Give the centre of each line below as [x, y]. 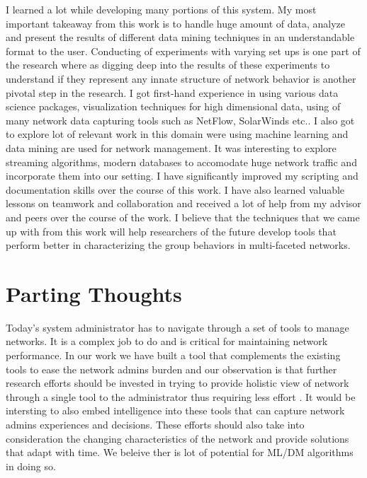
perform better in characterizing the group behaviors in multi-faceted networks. [178, 245]
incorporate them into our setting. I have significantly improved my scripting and [182, 176]
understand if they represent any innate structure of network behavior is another [181, 78]
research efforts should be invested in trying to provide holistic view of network [177, 383]
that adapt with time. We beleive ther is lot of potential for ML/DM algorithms [180, 452]
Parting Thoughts [94, 293]
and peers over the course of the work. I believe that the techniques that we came [183, 217]
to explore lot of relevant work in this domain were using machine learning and [177, 134]
